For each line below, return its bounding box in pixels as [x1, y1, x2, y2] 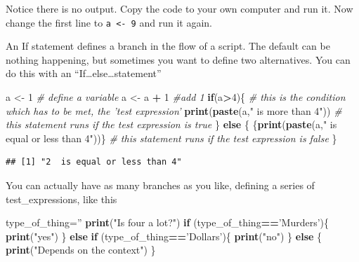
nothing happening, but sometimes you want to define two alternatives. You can [6, 52, 351, 67]
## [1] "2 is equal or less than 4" [6, 157, 182, 167]
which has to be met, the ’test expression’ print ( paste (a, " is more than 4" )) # [6, 103, 342, 118]
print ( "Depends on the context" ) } [6, 242, 156, 257]
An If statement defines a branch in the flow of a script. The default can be [6, 39, 330, 53]
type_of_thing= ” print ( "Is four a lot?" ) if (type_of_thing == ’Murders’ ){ [6, 215, 329, 230]
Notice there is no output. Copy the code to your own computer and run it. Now [6, 1, 353, 15]
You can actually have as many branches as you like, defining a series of [6, 178, 315, 192]
